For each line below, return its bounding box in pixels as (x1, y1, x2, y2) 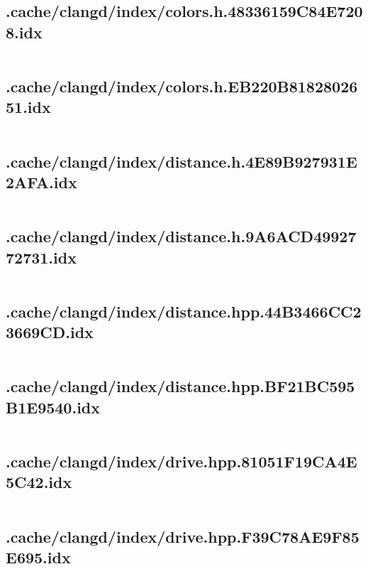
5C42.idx (6, 471, 72, 493)
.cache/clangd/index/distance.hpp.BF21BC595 (6, 375, 355, 397)
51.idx (6, 96, 51, 118)
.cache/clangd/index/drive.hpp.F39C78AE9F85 (6, 525, 359, 547)
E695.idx (6, 546, 71, 568)
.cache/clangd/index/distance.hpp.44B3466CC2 (6, 300, 362, 322)
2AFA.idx (6, 170, 77, 193)
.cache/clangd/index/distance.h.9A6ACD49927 (6, 225, 357, 247)
